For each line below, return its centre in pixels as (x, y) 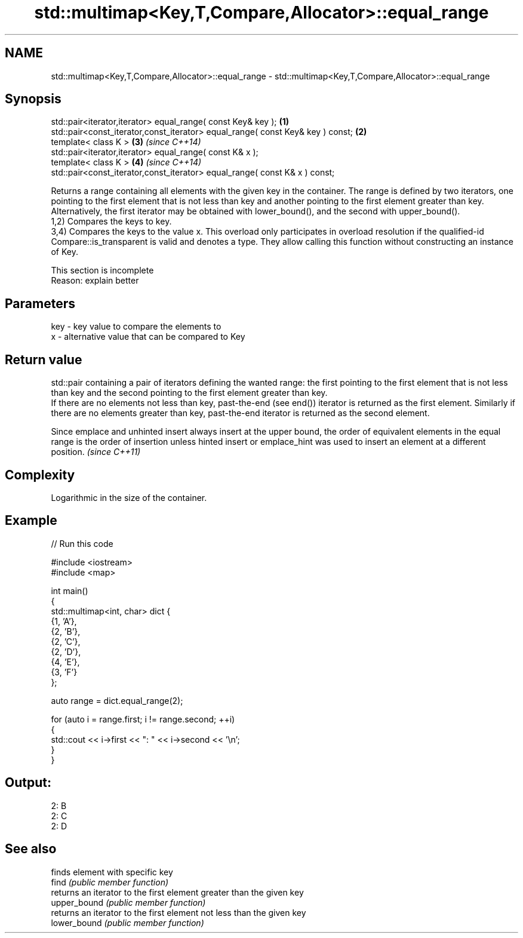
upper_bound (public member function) (128, 902)
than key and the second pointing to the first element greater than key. (189, 393)
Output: (28, 783)
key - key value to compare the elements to (136, 327)
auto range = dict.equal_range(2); (117, 700)
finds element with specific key (112, 872)
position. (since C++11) (96, 452)
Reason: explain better (95, 281)
